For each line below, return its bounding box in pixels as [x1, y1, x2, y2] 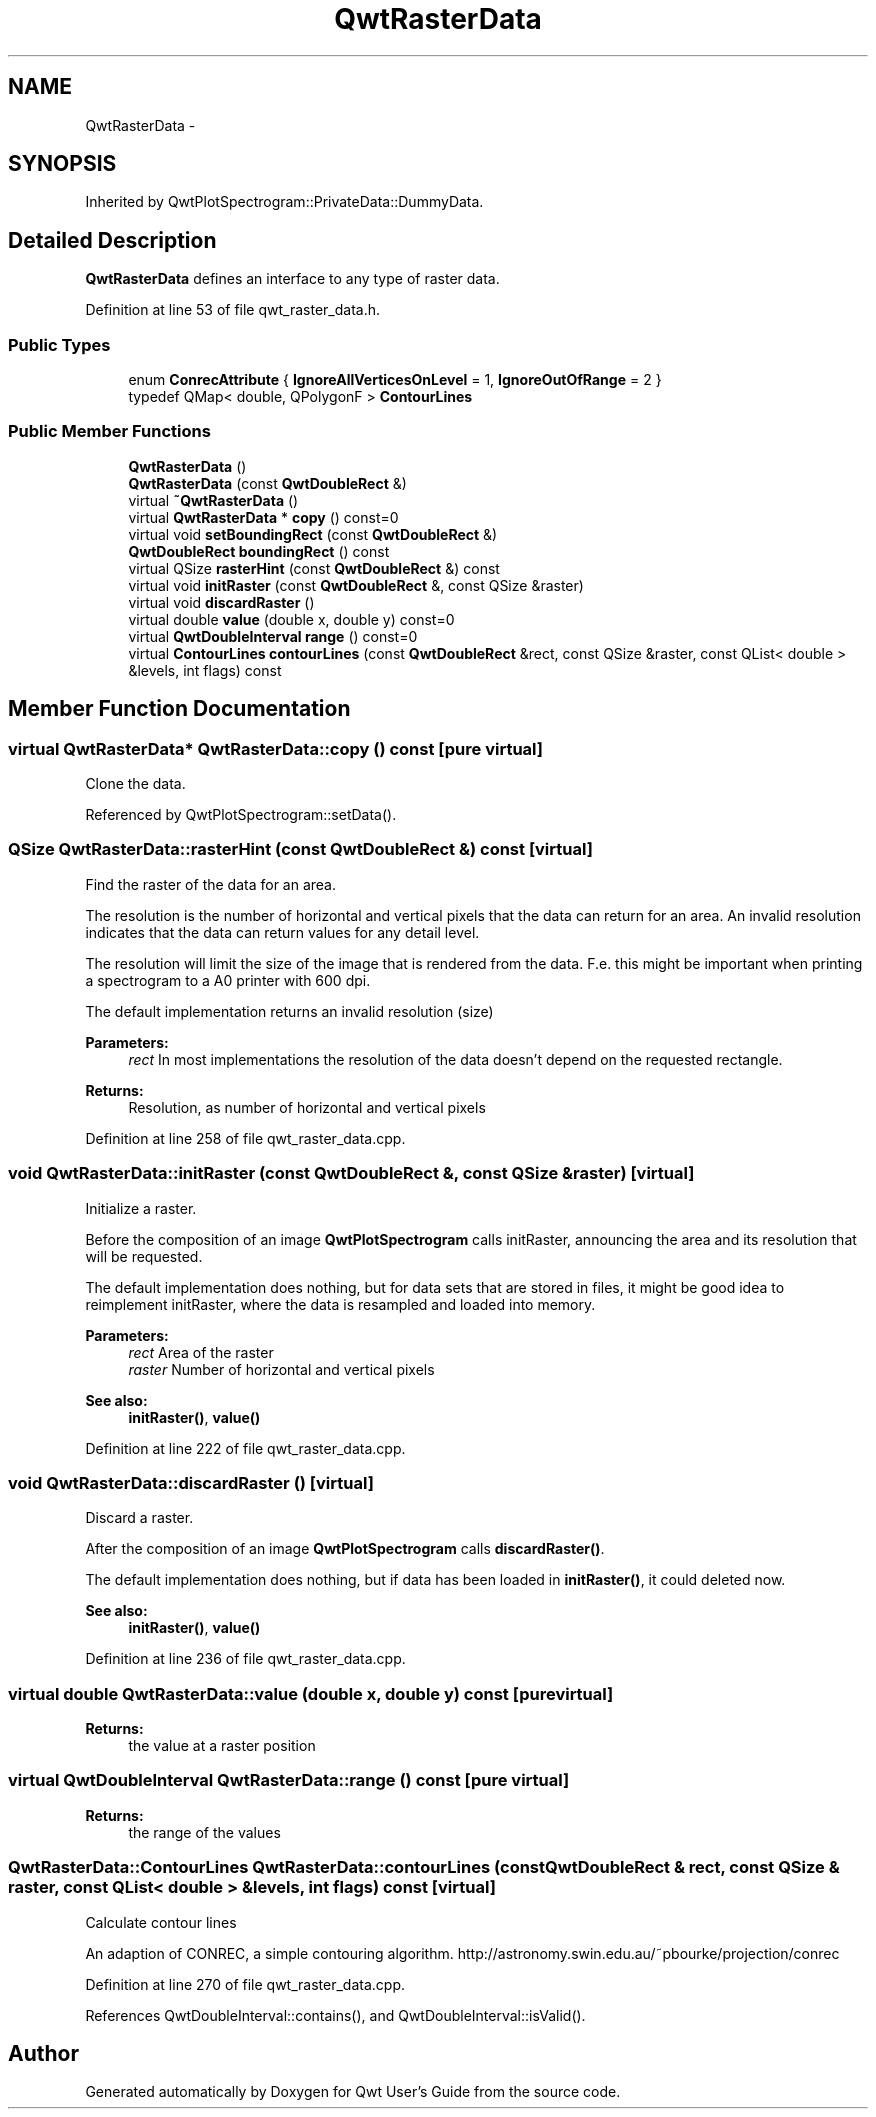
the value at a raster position [128, 1737, 316, 1754]
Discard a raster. [85, 1509, 194, 1527]
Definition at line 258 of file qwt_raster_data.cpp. [85, 1129, 406, 1147]
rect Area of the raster [128, 1343, 274, 1361]
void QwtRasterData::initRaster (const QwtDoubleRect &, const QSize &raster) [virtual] [8, 1163, 695, 1184]
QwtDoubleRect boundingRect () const [128, 542, 390, 560]
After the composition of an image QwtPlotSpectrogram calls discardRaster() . [85, 1540, 605, 1558]
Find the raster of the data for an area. [85, 875, 337, 893]
